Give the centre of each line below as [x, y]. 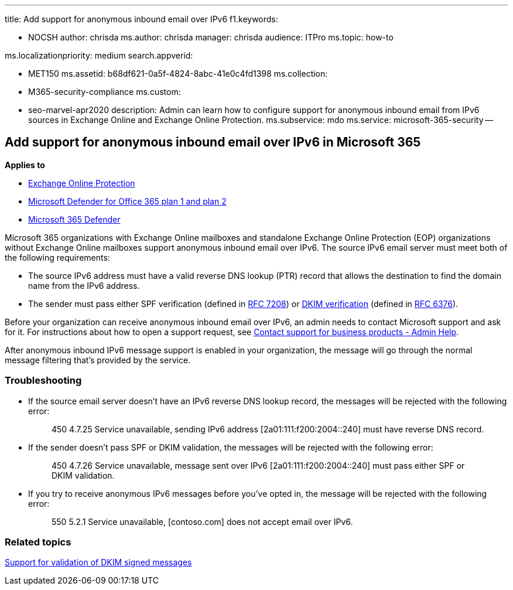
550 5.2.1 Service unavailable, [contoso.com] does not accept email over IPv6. [202, 521]
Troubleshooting [43, 381]
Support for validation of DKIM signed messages [98, 562]
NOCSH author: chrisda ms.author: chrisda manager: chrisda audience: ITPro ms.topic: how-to [211, 37]
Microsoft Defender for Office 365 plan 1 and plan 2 [127, 201]
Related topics [38, 542]
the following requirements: [57, 257]
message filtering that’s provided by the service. [98, 360]
